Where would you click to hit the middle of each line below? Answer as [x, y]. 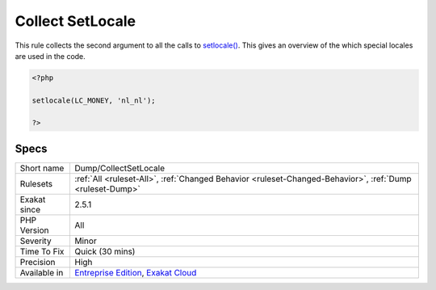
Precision [38, 262]
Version [34, 230]
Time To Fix [42, 251]
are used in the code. [50, 56]
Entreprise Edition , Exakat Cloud [136, 272]
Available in [42, 272]
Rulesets [36, 183]
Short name [42, 168]
